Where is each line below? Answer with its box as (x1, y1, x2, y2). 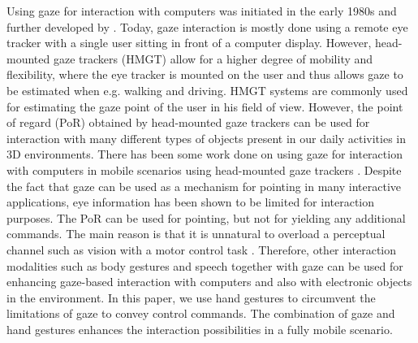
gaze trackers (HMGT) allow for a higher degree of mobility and (53, 50, 373, 67)
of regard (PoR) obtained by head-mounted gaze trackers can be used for (6, 114, 370, 131)
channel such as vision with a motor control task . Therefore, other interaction (6, 241, 397, 258)
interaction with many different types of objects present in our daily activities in (6, 129, 407, 146)
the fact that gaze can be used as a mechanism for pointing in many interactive (6, 177, 401, 194)
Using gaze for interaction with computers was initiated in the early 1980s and (6, 2, 397, 19)
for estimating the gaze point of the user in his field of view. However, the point (6, 98, 403, 115)
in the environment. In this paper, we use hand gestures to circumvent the (6, 289, 376, 306)
